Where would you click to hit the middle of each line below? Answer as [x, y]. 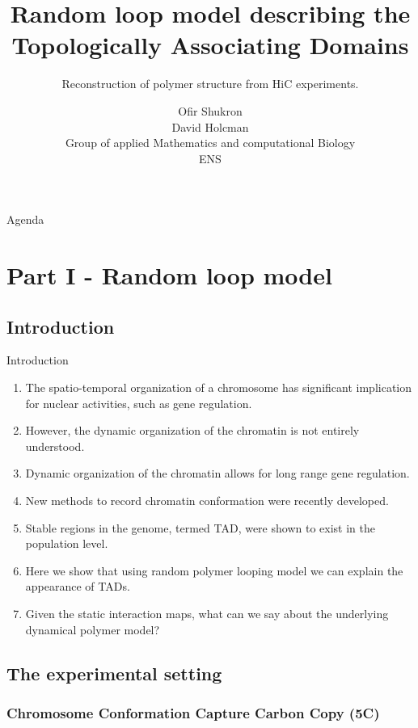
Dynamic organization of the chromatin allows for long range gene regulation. [217, 473]
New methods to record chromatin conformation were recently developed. [207, 501]
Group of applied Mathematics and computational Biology [210, 143]
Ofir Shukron [210, 110]
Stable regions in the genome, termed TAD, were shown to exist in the [200, 527]
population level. [67, 543]
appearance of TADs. [78, 586]
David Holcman [210, 126]
